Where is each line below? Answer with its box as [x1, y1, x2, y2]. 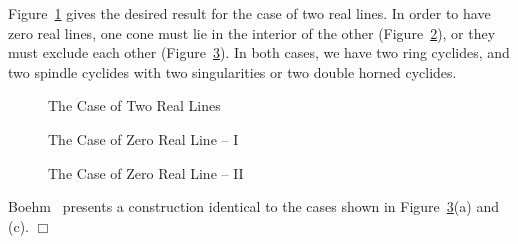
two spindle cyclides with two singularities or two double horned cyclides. [8, 61, 457, 82]
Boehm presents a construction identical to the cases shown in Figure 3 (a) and [8, 196, 499, 217]
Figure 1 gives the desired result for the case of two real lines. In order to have [8, 3, 491, 23]
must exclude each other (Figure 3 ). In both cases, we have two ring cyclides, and [8, 42, 510, 63]
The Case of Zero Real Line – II [48, 162, 244, 183]
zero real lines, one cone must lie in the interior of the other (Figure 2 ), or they [8, 22, 496, 43]
